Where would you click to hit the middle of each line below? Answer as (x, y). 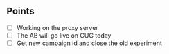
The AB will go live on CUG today (64, 35)
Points (21, 11)
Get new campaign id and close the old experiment (89, 43)
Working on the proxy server (57, 27)
